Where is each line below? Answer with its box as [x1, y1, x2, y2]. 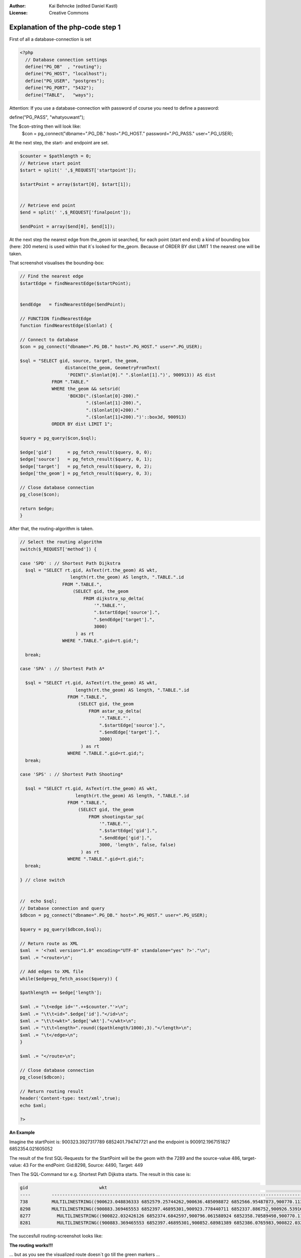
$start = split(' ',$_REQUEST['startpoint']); [20, 167, 136, 173]
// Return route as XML [20, 940, 79, 946]
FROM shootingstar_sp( [88, 814, 144, 820]
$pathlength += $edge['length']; [20, 990, 102, 996]
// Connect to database [20, 337, 79, 342]
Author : [9, 3, 26, 9]
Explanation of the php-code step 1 [9, 23, 121, 32]
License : [9, 10, 28, 16]
